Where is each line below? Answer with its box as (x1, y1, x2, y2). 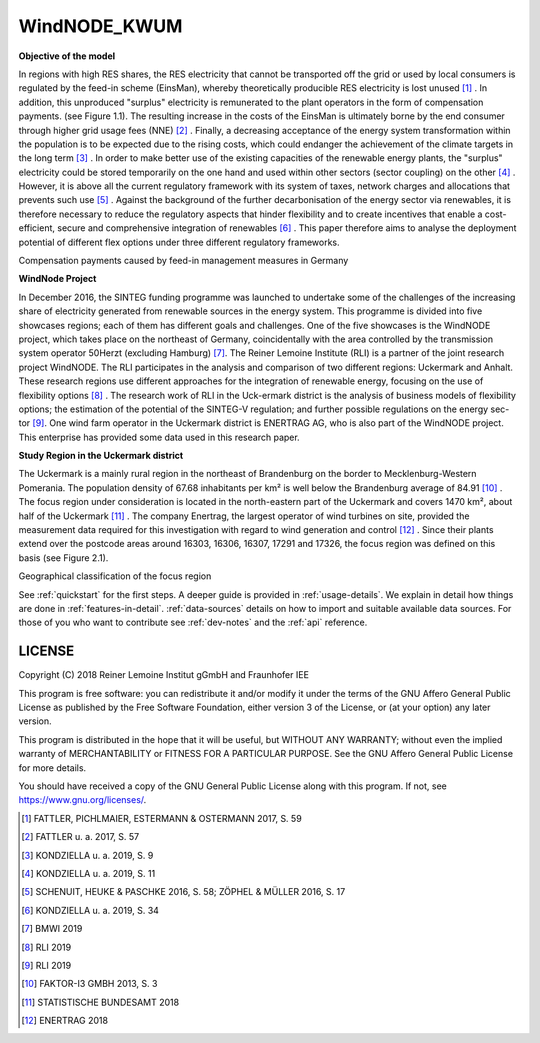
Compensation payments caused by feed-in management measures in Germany (18, 255, 349, 267)
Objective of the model (18, 50, 116, 62)
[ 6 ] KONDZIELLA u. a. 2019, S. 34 (21, 904, 160, 916)
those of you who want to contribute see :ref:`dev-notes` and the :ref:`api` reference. (18, 616, 368, 629)
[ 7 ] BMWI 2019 (21, 923, 83, 935)
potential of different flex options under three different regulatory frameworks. (18, 236, 340, 248)
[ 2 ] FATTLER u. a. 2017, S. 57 (21, 831, 140, 843)
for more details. (18, 761, 87, 774)
